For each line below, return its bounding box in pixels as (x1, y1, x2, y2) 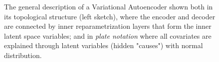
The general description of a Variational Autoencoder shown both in (4, 1, 213, 11)
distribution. (4, 50, 42, 60)
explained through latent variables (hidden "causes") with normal (4, 40, 203, 51)
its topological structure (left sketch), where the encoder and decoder (4, 11, 216, 21)
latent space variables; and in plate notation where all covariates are (4, 30, 212, 41)
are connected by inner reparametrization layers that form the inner (4, 21, 212, 31)
